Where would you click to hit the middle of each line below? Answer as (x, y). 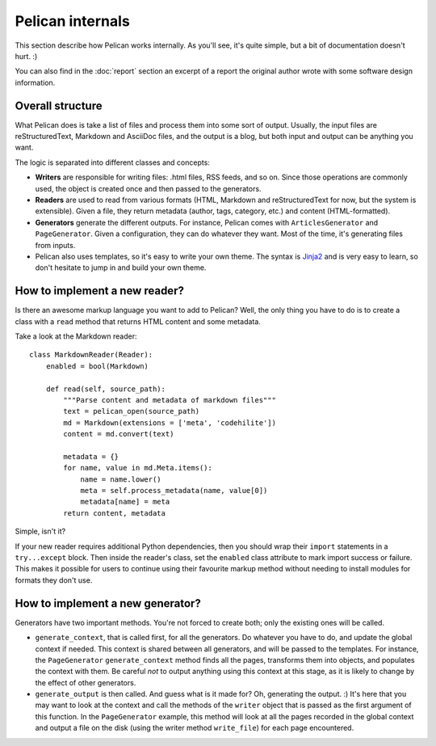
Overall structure (59, 105)
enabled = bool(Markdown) (97, 366)
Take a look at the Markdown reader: (76, 336)
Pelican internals (73, 21)
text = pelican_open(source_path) (132, 411)
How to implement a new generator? (108, 603)
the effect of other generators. (86, 682)
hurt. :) (26, 56)
